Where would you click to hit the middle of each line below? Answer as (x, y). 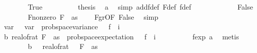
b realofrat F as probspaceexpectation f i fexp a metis (121, 36)
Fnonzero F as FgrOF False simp (93, 16)
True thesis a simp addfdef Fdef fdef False (140, 7)
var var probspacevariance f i (62, 26)
